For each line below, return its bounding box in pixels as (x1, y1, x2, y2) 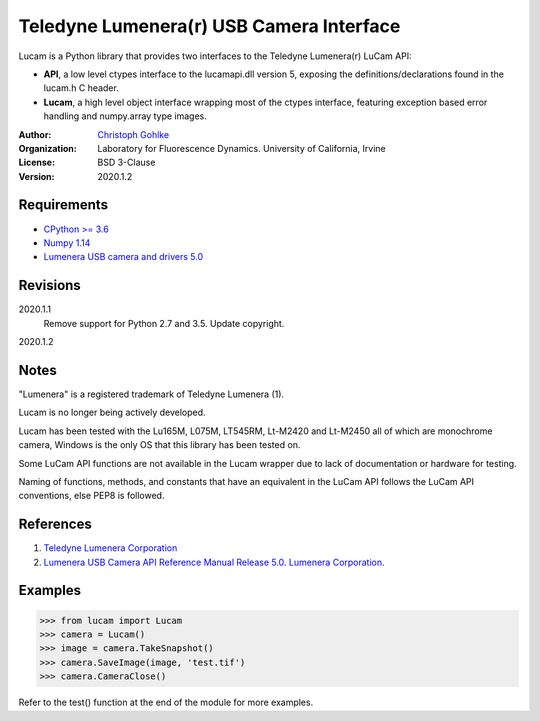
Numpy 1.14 (43, 236, 91, 249)
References (18, 516, 92, 533)
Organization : (18, 142, 77, 154)
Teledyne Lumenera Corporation (43, 542, 178, 554)
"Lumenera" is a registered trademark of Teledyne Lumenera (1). (18, 388, 285, 400)
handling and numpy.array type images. (43, 110, 207, 122)
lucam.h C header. (43, 82, 119, 94)
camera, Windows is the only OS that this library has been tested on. (18, 439, 301, 451)
